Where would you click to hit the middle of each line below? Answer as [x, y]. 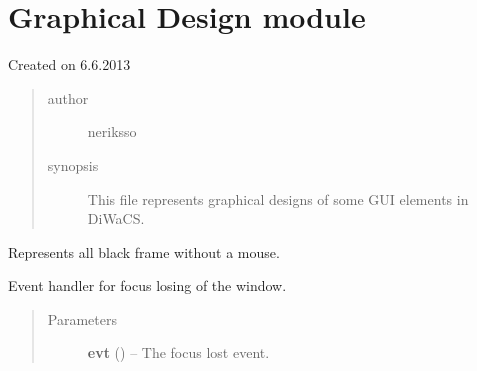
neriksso [112, 131]
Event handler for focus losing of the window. [147, 285]
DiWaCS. [116, 218]
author [68, 97]
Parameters [82, 318]
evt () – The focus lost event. [178, 352]
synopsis [73, 164]
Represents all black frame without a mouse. [144, 251]
